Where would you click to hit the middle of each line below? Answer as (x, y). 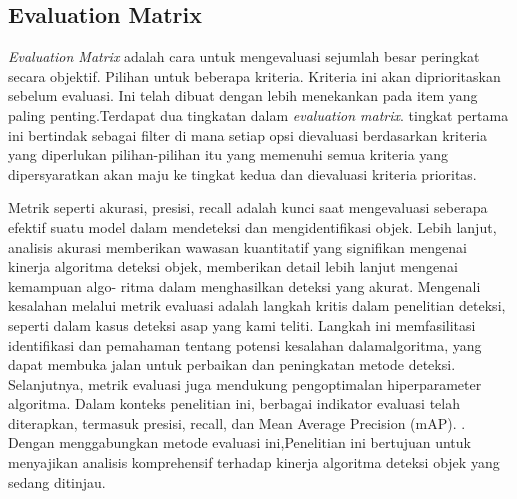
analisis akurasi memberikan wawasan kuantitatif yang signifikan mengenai (237, 246)
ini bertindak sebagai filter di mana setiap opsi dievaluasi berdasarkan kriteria (248, 134)
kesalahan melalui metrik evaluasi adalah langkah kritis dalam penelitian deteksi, (257, 305)
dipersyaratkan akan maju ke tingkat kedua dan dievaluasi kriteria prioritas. (242, 173)
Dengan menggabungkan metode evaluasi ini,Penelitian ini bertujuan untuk (239, 442)
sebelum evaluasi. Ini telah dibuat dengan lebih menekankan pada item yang (243, 95)
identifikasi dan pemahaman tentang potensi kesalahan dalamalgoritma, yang (245, 344)
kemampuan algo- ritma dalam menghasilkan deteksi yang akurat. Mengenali (244, 285)
